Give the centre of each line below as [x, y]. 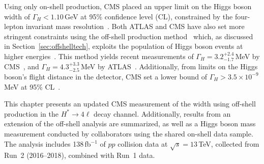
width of [17, 16]
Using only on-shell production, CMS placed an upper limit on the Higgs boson [128, 6]
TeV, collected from [229, 143]
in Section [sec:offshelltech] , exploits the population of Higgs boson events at [124, 46]
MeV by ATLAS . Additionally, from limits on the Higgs [169, 66]
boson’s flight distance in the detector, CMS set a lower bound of [106, 76]
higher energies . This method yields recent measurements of [99, 56]
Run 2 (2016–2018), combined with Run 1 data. [80, 155]
